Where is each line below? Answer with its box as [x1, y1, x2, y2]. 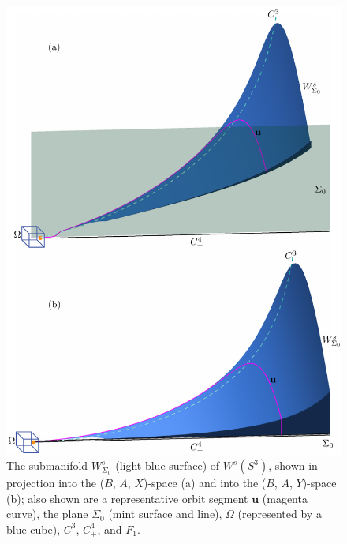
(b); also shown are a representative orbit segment [6, 490, 248, 506]
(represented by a [237, 505, 322, 522]
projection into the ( [6, 475, 105, 491]
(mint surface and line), [108, 505, 222, 522]
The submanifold [6, 457, 88, 474]
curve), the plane [6, 505, 88, 522]
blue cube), [6, 520, 61, 537]
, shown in [268, 457, 318, 474]
